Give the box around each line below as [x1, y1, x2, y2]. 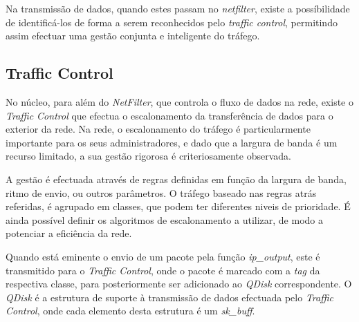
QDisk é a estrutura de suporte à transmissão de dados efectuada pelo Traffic [6, 290, 333, 304]
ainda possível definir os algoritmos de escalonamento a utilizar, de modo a [6, 212, 323, 227]
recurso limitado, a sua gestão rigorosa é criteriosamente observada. [6, 149, 291, 163]
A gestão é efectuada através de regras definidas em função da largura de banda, [6, 171, 347, 186]
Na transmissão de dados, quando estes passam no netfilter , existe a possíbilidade [6, 1, 350, 15]
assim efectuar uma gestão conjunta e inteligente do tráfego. [6, 28, 260, 43]
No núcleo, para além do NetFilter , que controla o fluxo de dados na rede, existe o [6, 94, 353, 108]
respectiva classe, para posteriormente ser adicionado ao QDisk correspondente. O [6, 276, 352, 291]
